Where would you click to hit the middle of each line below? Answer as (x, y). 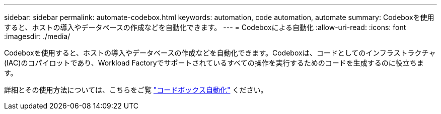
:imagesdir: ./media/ (37, 36)
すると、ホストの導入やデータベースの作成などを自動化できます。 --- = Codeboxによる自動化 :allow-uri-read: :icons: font (205, 27)
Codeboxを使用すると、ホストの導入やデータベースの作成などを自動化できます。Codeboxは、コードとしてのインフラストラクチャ (220, 53)
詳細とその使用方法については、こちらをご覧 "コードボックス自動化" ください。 (136, 90)
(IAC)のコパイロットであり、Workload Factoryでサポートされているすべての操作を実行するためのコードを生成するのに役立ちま (214, 63)
